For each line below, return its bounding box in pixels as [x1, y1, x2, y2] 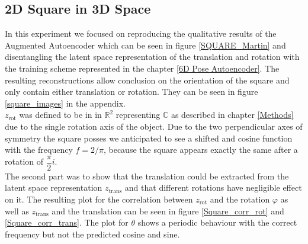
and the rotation [210, 192, 270, 205]
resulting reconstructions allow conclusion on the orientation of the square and [5, 73, 290, 86]
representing [115, 108, 161, 121]
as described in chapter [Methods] [171, 108, 294, 121]
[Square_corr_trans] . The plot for [5, 216, 129, 229]
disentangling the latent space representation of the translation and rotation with [5, 50, 300, 63]
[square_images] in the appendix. [5, 97, 126, 109]
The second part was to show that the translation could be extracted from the [5, 169, 289, 182]
